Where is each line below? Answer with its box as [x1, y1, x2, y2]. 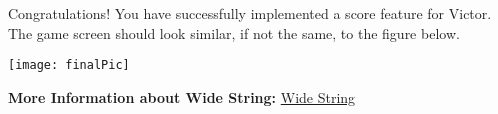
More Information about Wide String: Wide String [8, 86, 356, 107]
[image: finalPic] [8, 58, 130, 73]
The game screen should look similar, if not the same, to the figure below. [8, 22, 460, 43]
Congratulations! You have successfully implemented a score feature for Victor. [8, 3, 492, 23]
